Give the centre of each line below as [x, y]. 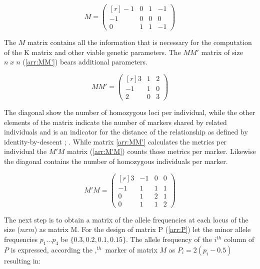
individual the [25, 151]
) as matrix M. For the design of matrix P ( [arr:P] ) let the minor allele [142, 229]
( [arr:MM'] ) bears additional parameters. [85, 62]
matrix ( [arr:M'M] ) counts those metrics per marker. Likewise [161, 151]
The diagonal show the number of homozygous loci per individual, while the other [130, 112]
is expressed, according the [51, 249]
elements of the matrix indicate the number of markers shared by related [115, 122]
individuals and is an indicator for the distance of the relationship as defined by [126, 132]
